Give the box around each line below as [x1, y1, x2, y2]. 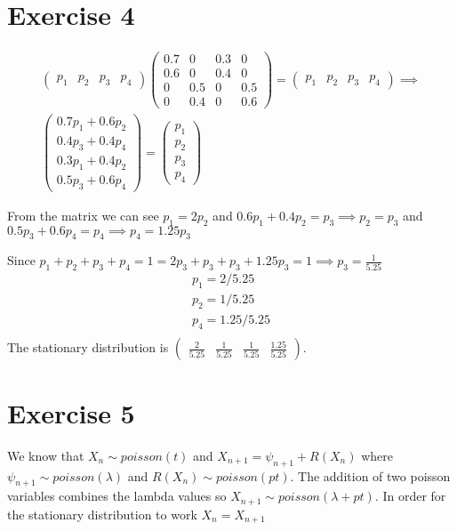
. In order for [374, 487, 446, 505]
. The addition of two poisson [290, 466, 451, 485]
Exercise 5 [7, 394, 135, 430]
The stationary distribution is [7, 337, 169, 356]
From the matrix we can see [7, 205, 159, 224]
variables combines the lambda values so [7, 487, 227, 505]
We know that [7, 446, 84, 464]
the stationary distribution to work [7, 504, 197, 523]
